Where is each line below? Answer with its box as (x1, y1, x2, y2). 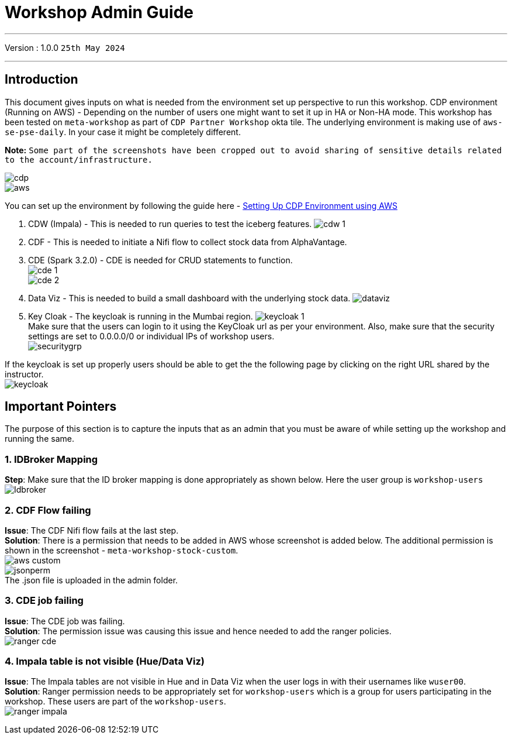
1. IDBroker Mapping (5, 453, 98, 465)
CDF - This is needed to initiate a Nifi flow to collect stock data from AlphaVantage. (28, 236, 347, 247)
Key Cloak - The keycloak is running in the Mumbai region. (28, 311, 253, 321)
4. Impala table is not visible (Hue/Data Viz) (5, 655, 205, 668)
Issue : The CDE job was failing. (5, 616, 125, 626)
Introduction (5, 72, 78, 87)
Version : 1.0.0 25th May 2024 (5, 42, 125, 53)
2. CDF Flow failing (5, 504, 91, 516)
